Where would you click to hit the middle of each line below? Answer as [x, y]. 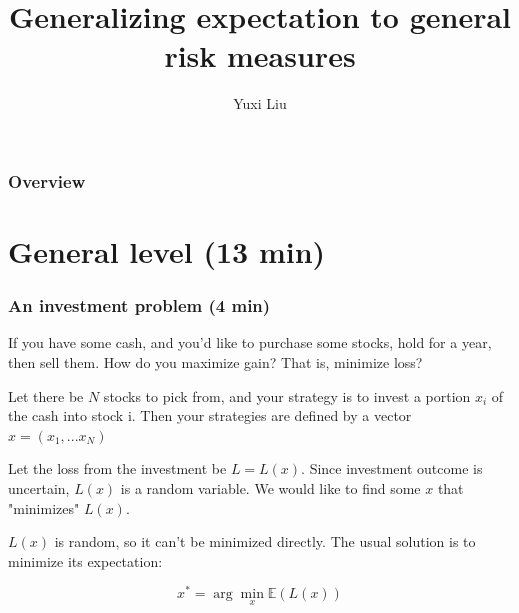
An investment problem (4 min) [139, 305]
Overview [47, 180]
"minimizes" [44, 507]
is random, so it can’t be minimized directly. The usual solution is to [265, 541]
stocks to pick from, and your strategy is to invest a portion [287, 395]
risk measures [260, 55]
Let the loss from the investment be [117, 468]
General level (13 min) [167, 251]
